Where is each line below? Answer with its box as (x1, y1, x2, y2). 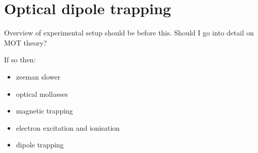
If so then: (4, 54, 36, 65)
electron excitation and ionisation (16, 122, 120, 133)
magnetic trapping (16, 105, 73, 116)
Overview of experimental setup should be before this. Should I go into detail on (4, 27, 254, 38)
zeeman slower (16, 71, 60, 82)
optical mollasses (16, 88, 68, 99)
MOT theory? (4, 37, 47, 48)
